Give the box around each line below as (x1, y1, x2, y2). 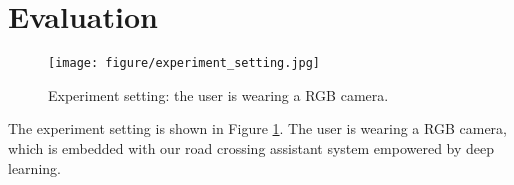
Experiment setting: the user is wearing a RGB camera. (48, 84, 389, 105)
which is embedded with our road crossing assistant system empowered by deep (8, 137, 495, 158)
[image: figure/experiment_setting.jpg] (48, 56, 321, 71)
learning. (8, 157, 61, 178)
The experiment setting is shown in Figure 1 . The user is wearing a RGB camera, (8, 118, 507, 139)
